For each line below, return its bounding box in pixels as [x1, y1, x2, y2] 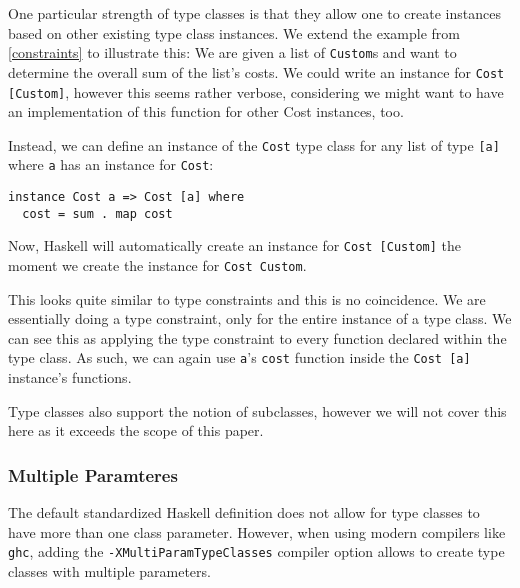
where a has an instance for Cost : [8, 154, 214, 175]
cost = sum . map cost [22, 206, 173, 221]
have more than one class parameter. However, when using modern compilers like [8, 521, 506, 542]
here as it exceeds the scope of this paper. [8, 420, 264, 441]
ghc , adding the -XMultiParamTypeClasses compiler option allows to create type [8, 541, 505, 562]
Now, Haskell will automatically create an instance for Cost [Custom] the [8, 235, 462, 256]
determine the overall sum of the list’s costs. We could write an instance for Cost [8, 61, 505, 82]
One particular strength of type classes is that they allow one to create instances [8, 3, 501, 23]
